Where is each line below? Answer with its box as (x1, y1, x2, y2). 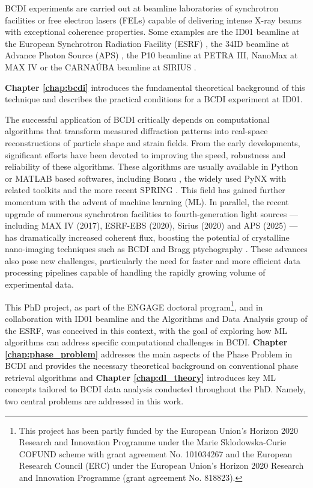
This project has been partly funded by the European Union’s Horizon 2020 (19, 424, 298, 436)
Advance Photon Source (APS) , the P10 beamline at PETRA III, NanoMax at (5, 49, 298, 61)
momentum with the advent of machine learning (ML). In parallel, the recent (5, 195, 289, 208)
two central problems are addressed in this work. (5, 395, 184, 407)
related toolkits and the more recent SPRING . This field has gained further (5, 184, 285, 196)
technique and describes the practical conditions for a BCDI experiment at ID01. (5, 93, 303, 105)
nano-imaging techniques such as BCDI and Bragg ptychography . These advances (5, 242, 308, 255)
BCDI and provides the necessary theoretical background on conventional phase (5, 359, 299, 372)
